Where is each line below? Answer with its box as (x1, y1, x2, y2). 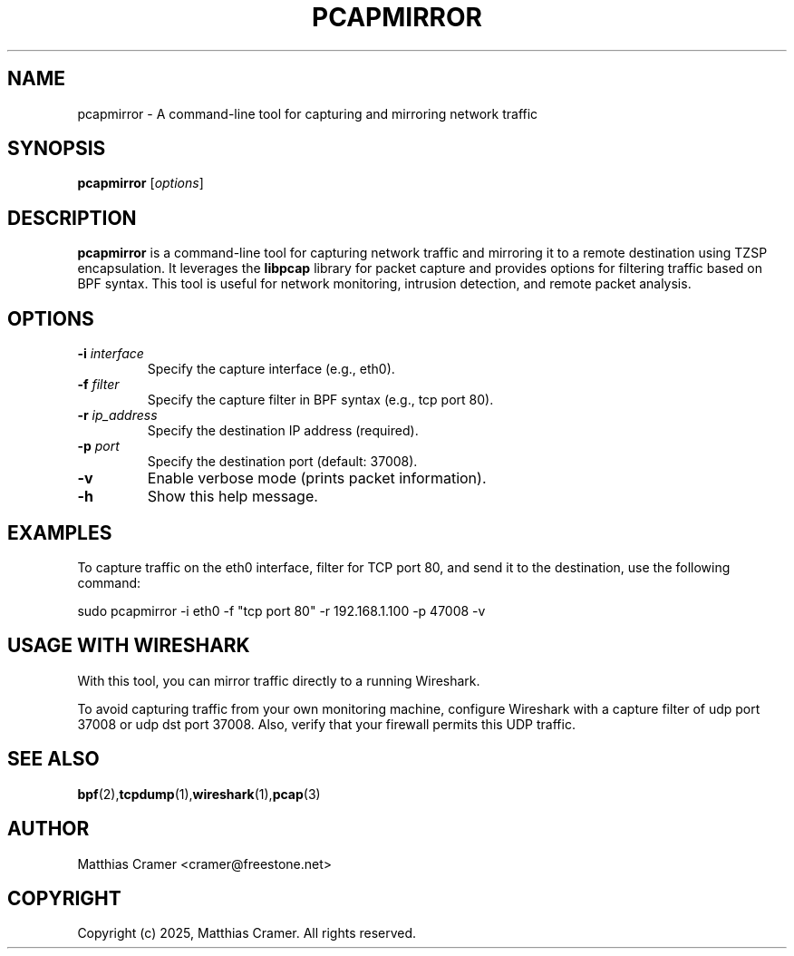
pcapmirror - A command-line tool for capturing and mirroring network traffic (77, 105, 538, 122)
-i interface (77, 346, 144, 362)
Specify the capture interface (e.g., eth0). (147, 361, 395, 377)
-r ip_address (77, 407, 158, 424)
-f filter (77, 376, 120, 393)
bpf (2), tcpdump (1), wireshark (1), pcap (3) (77, 785, 321, 802)
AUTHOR (7, 817, 90, 841)
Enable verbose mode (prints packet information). (147, 469, 487, 488)
